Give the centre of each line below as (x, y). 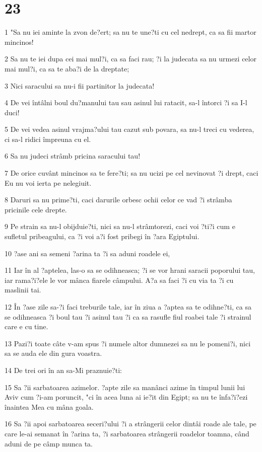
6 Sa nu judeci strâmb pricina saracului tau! (73, 156)
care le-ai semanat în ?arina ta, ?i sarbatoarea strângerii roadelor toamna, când (127, 433)
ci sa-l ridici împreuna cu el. (48, 139)
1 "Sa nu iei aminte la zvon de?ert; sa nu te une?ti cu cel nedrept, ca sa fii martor (130, 32)
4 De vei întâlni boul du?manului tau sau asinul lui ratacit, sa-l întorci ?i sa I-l (126, 102)
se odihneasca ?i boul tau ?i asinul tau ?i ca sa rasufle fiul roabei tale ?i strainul (128, 316)
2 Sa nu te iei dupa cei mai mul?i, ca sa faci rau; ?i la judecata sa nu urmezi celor (130, 59)
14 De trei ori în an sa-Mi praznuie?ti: (63, 370)
